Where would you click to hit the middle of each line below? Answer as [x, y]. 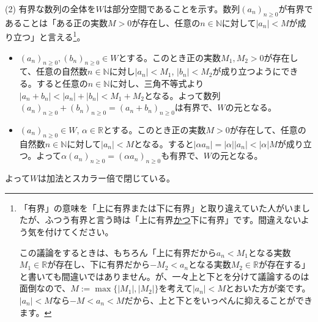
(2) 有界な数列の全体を [50, 9]
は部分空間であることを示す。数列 [172, 9]
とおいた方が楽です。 [268, 288]
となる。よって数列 [182, 95]
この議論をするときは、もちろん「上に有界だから [118, 252]
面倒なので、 [45, 288]
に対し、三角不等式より [157, 83]
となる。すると [164, 143]
